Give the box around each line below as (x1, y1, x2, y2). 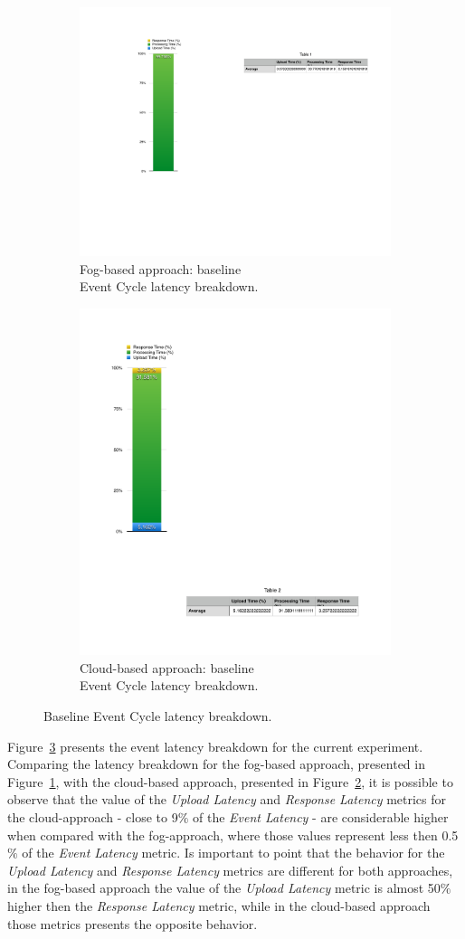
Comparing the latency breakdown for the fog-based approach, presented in (7, 754, 425, 773)
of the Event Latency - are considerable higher (193, 807, 449, 826)
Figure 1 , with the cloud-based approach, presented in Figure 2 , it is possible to (7, 772, 453, 791)
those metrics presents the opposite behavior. (7, 914, 258, 933)
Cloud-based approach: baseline (80, 658, 254, 677)
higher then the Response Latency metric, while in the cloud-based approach (7, 896, 431, 915)
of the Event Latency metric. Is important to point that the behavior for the (22, 843, 445, 862)
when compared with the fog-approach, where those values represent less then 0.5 (7, 825, 459, 844)
